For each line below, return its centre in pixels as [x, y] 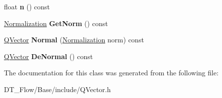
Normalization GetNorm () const [56, 23]
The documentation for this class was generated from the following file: [111, 73]
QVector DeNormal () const [49, 56]
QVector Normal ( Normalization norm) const [74, 40]
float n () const [27, 6]
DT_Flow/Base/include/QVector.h [57, 89]
